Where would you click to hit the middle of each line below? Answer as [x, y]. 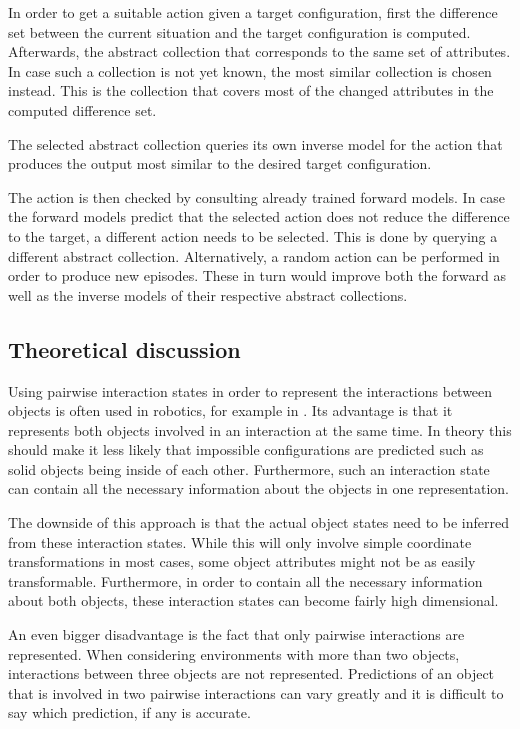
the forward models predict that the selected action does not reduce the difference [259, 216]
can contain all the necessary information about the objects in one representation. [258, 488]
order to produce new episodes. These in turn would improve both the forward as [257, 275]
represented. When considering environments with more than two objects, [234, 653]
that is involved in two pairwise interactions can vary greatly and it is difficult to [256, 692]
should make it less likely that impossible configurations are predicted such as [246, 449]
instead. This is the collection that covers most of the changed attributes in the [251, 90]
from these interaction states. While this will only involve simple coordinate [240, 541]
